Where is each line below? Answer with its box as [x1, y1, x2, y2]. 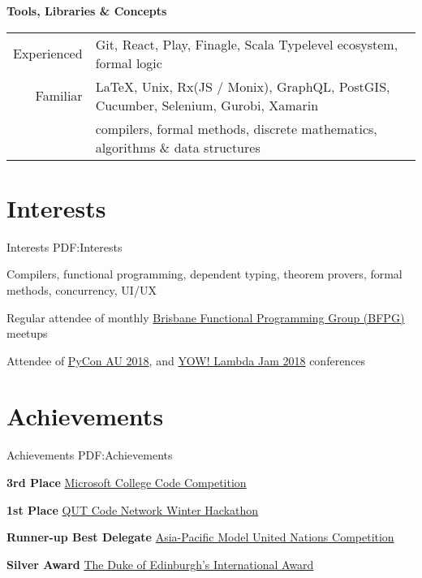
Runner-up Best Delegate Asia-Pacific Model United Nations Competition [6, 528, 394, 546]
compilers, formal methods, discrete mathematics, [95, 119, 377, 138]
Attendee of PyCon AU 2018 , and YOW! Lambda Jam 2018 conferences [6, 352, 366, 369]
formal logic [95, 53, 162, 72]
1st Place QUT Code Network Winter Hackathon [6, 501, 259, 518]
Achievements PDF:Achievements [6, 446, 173, 464]
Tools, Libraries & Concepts [6, 2, 167, 19]
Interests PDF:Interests [6, 238, 123, 255]
